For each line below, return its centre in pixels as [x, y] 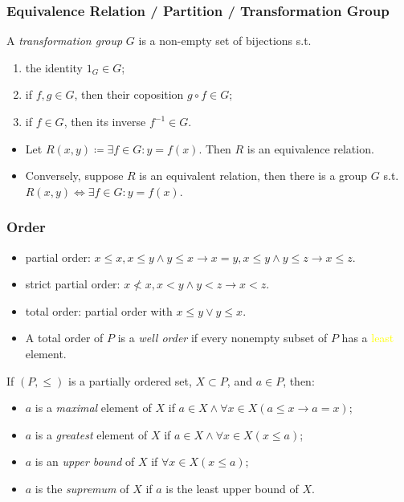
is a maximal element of [93, 408]
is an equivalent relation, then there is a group [253, 175]
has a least [368, 338]
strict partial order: [73, 284]
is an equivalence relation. [310, 148]
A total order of [64, 338]
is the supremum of [82, 488]
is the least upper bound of [232, 488]
